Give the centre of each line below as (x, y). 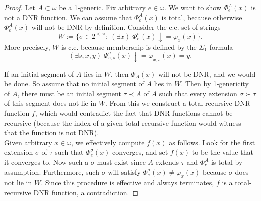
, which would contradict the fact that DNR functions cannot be (134, 113)
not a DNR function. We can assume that (68, 17)
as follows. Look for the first (212, 142)
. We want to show (193, 7)
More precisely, (27, 47)
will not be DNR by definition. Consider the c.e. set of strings (126, 27)
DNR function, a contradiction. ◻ (86, 192)
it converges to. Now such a (46, 162)
